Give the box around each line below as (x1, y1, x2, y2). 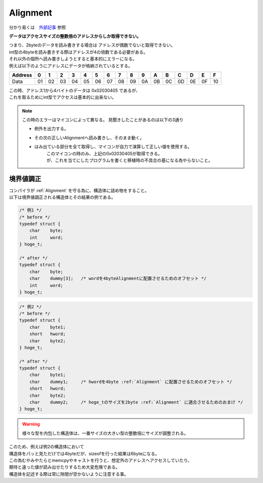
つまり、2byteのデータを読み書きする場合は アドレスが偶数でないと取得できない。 (9, 42, 175, 48)
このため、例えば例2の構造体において (9, 444, 85, 450)
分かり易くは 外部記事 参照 (9, 24, 66, 30)
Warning (22, 421, 40, 427)
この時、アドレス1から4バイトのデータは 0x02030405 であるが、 (9, 87, 141, 93)
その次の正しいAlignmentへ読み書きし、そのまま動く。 (34, 135, 145, 141)
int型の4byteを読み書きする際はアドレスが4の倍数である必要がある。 (9, 49, 148, 55)
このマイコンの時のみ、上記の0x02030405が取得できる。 (46, 150, 163, 156)
